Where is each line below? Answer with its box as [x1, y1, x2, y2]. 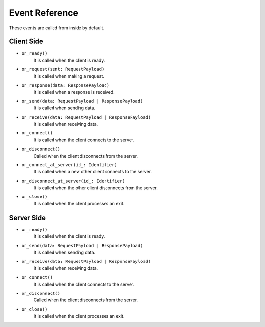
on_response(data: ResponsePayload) [21, 83, 110, 88]
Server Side [9, 213, 46, 222]
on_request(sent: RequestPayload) [21, 66, 105, 72]
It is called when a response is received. [33, 89, 115, 95]
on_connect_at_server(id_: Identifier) [21, 162, 117, 167]
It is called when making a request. [33, 73, 104, 79]
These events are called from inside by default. [9, 25, 105, 31]
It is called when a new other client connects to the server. [33, 169, 152, 175]
